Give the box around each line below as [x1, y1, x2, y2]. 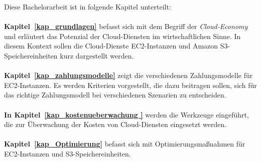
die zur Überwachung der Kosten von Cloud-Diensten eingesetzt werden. [4, 119, 227, 129]
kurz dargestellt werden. [60, 50, 134, 60]
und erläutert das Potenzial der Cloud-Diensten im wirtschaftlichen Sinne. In [4, 30, 241, 41]
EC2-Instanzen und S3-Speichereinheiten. [4, 148, 131, 158]
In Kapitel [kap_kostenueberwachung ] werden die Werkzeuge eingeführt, [4, 109, 249, 119]
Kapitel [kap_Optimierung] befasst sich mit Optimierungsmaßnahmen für [4, 138, 245, 149]
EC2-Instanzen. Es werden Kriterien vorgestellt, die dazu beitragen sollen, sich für [4, 79, 257, 90]
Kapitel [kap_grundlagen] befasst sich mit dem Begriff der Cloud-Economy [4, 21, 248, 31]
